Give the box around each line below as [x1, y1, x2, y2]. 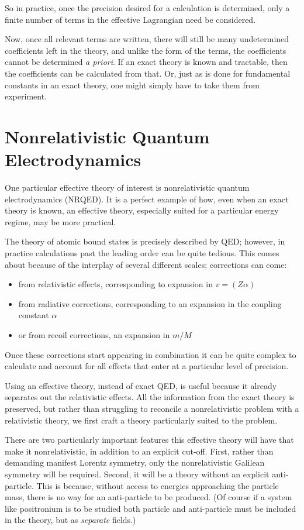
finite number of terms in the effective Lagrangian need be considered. [5, 13, 256, 25]
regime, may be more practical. [5, 215, 116, 228]
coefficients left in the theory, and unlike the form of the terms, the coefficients [5, 44, 286, 56]
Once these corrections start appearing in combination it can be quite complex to [5, 348, 296, 360]
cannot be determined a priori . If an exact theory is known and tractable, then [5, 56, 288, 68]
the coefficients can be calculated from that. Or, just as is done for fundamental [5, 67, 291, 79]
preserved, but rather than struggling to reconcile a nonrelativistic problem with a [5, 402, 299, 414]
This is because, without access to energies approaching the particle [36, 479, 279, 491]
